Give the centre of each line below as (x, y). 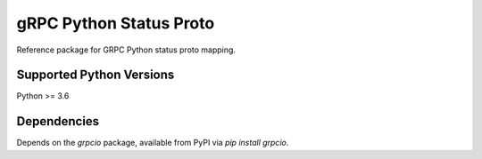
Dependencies (58, 121)
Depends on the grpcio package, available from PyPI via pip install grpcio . (153, 143)
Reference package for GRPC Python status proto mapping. (126, 50)
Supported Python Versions (96, 75)
